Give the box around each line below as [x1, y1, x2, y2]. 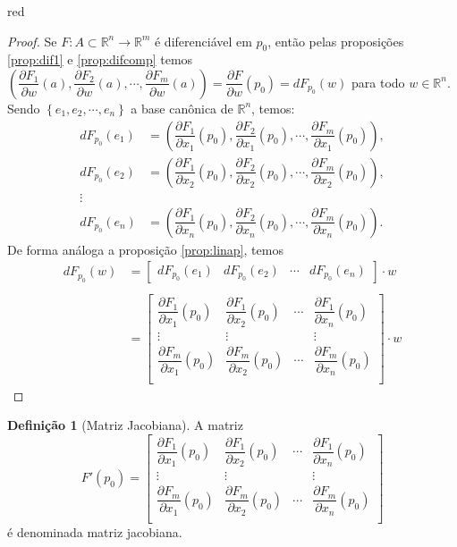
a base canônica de [131, 98, 233, 117]
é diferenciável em [154, 31, 252, 50]
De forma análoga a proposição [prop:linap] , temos [7, 240, 284, 258]
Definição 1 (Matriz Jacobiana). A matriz [7, 416, 243, 434]
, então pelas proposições [267, 31, 404, 50]
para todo [351, 72, 405, 91]
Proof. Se [7, 31, 57, 50]
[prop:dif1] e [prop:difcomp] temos [7, 50, 193, 69]
